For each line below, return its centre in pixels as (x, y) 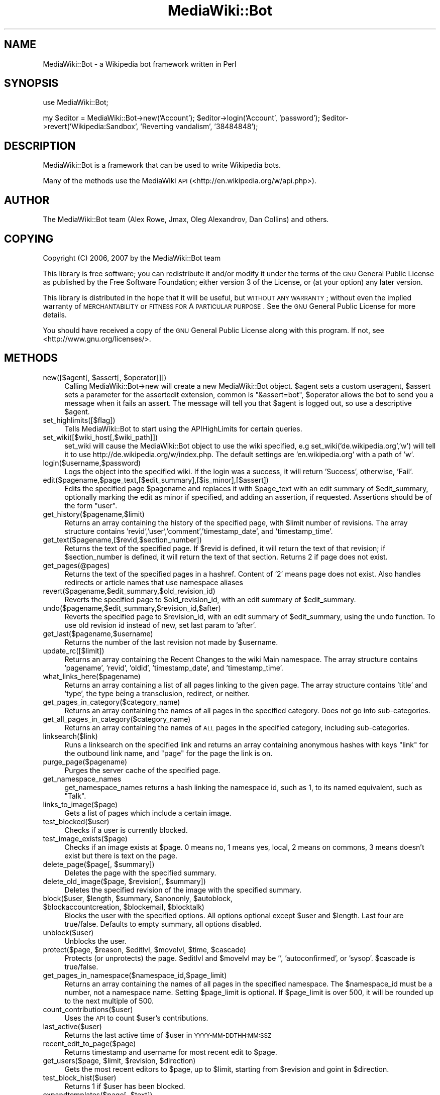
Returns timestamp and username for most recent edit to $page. (171, 1052)
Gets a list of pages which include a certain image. (148, 813)
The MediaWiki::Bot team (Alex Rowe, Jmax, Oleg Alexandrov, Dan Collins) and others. (186, 220)
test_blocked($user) (76, 821)
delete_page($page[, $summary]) (99, 864)
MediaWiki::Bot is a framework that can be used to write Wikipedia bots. (162, 165)
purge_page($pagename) (85, 761)
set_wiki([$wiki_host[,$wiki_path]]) (100, 437)
